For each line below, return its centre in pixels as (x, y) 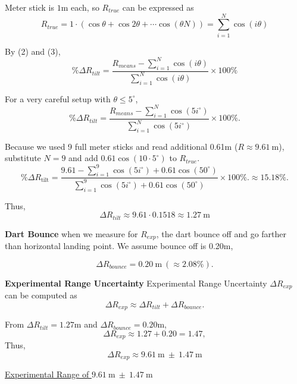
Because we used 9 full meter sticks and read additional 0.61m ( (121, 146)
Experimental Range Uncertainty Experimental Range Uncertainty (136, 283)
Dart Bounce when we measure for (71, 233)
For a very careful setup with (58, 98)
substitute (23, 158)
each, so (85, 7)
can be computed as (41, 295)
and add (83, 158)
